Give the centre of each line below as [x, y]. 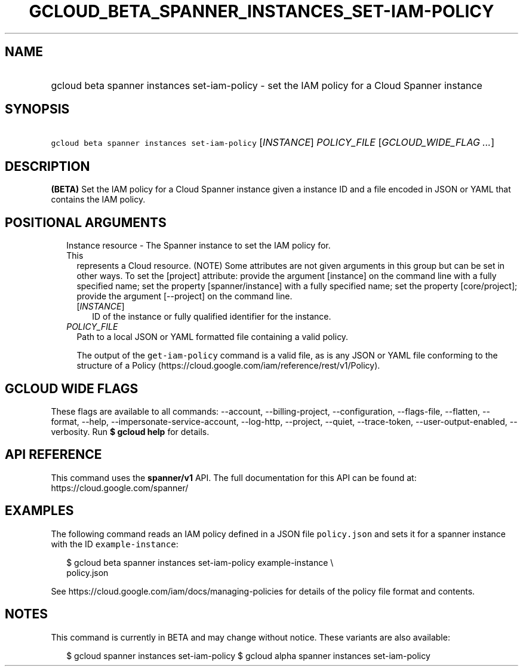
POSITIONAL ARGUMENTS [86, 222]
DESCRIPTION [47, 166]
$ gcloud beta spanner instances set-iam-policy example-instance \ [200, 562]
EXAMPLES [39, 511]
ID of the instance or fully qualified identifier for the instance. [212, 317]
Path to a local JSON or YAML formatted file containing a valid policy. [213, 337]
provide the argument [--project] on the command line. [184, 296]
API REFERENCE [53, 455]
